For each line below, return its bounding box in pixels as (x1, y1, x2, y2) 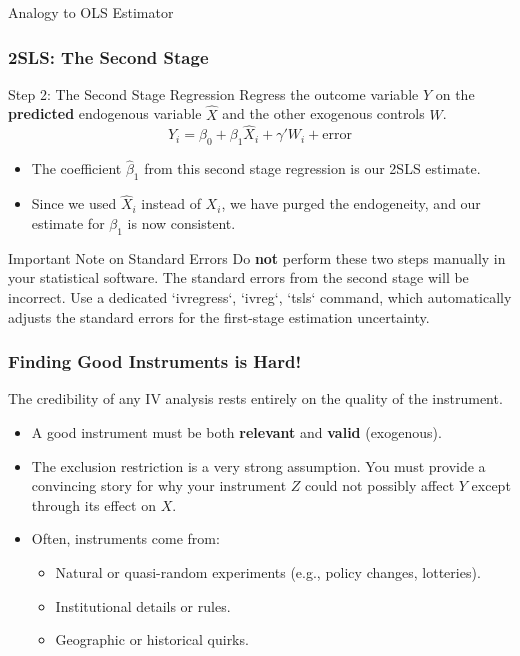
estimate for (31, 213, 105, 234)
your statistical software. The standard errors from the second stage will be (8, 267, 469, 288)
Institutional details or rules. (55, 595, 231, 616)
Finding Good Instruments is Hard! (8, 349, 302, 374)
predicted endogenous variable (8, 103, 202, 124)
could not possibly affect (304, 475, 455, 496)
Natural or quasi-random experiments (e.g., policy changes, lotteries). (55, 562, 481, 583)
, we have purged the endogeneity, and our (221, 193, 481, 214)
